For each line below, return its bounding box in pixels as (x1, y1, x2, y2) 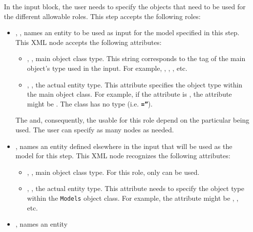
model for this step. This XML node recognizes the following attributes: (15, 150, 231, 161)
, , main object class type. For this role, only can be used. (27, 167, 200, 177)
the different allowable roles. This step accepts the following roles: (4, 11, 201, 21)
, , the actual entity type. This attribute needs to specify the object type (27, 183, 244, 193)
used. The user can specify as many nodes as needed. (15, 125, 174, 134)
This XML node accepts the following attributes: (15, 37, 162, 47)
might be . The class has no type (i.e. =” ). (27, 98, 153, 108)
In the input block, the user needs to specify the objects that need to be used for (4, 1, 246, 11)
